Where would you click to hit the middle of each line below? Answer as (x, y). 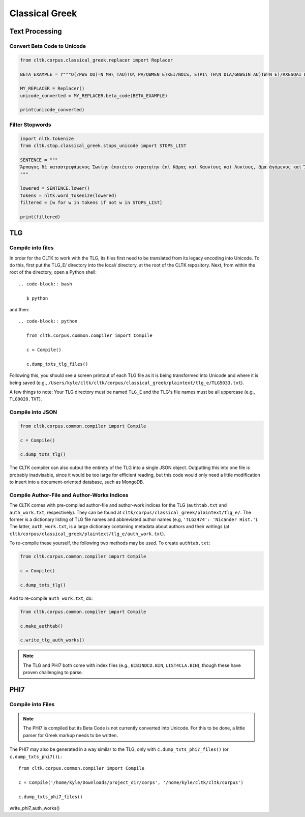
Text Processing (36, 31)
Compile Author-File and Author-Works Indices (69, 495)
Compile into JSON (33, 412)
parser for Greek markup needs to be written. (71, 735)
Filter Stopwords (30, 125)
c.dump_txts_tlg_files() (57, 364)
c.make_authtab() (42, 626)
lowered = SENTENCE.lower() (55, 188)
